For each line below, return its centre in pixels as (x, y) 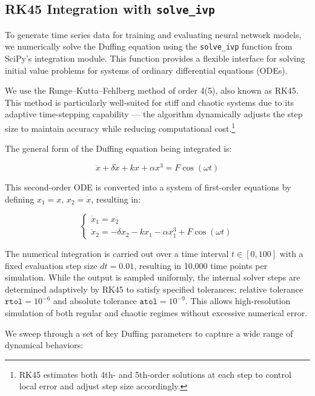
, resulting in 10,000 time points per (201, 265)
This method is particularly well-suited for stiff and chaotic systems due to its (150, 102)
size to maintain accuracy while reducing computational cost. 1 (120, 127)
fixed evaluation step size (51, 265)
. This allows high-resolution (238, 301)
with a (291, 254)
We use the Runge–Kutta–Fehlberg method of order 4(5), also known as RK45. (152, 90)
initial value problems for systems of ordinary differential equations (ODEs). (146, 70)
